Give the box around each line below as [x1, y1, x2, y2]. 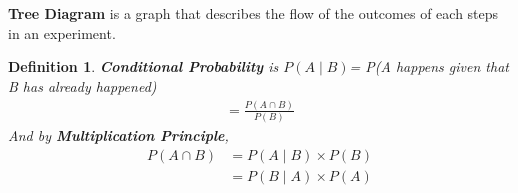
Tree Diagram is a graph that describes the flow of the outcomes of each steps [8, 3, 499, 24]
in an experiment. [8, 22, 116, 43]
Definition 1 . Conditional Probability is [8, 56, 279, 77]
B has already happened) [8, 75, 157, 96]
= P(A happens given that [349, 56, 509, 77]
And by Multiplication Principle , [8, 125, 229, 146]
